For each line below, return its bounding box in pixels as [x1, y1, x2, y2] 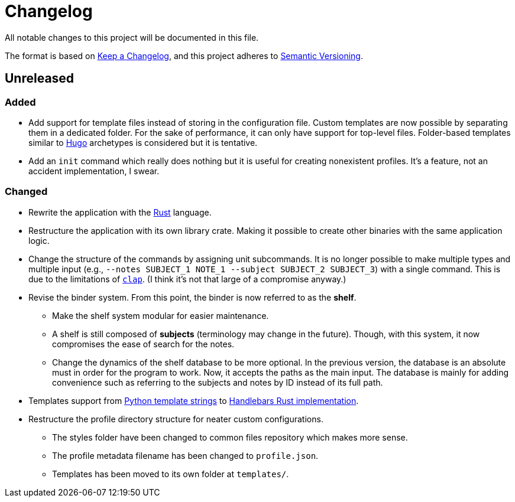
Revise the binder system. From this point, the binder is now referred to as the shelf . [28, 292, 357, 302]
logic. [28, 235, 50, 246]
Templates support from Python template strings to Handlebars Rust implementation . [28, 395, 359, 406]
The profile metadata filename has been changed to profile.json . [52, 450, 319, 461]
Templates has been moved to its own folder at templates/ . [52, 468, 289, 479]
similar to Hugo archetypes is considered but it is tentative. [28, 137, 258, 148]
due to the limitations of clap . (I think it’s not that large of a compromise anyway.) [28, 273, 346, 284]
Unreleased [5, 71, 75, 86]
